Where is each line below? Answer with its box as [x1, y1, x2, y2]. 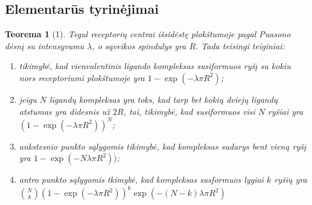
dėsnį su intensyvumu [5, 39, 84, 52]
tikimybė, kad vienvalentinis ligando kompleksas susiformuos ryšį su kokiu [19, 60, 291, 72]
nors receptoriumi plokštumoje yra [19, 71, 145, 84]
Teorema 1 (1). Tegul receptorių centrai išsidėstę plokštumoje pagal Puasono [5, 28, 291, 40]
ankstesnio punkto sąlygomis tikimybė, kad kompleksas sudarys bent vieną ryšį [19, 139, 307, 152]
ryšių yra [274, 173, 307, 186]
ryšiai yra [268, 105, 304, 117]
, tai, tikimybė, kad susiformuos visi [123, 105, 255, 117]
